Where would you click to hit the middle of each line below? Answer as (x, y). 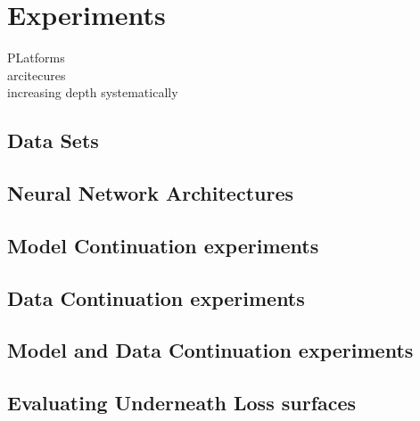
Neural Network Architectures (151, 193)
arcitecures (37, 74)
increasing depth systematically (93, 92)
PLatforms (36, 58)
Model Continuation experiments (163, 245)
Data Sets (53, 140)
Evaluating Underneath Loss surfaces (182, 403)
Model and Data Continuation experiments (210, 350)
